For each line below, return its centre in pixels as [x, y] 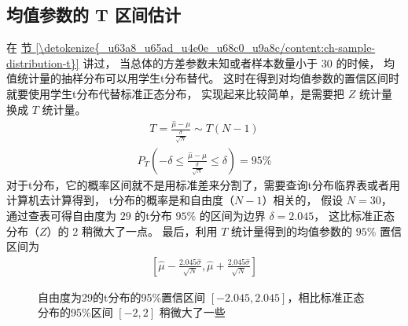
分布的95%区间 [75, 312]
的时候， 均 [366, 62]
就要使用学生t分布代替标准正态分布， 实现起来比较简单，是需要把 [176, 93]
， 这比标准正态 [354, 215]
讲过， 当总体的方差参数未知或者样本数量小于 [200, 62]
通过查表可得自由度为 [61, 215]
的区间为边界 [232, 215]
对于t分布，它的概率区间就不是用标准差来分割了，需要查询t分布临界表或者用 [203, 184]
